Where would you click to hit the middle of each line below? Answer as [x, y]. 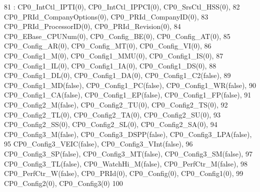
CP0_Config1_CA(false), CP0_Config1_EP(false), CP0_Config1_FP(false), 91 [128, 95]
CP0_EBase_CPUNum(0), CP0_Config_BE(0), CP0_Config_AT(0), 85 [117, 36]
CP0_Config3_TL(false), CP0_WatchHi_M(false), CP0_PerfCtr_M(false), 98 [126, 163]
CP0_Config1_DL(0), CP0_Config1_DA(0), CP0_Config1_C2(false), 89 [117, 75]
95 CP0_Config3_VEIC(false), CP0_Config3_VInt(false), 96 [98, 144]
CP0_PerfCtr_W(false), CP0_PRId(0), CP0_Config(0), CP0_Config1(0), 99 [124, 173]
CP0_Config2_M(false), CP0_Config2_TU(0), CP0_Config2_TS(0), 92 [116, 104]
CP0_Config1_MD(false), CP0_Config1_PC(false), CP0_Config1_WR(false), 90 [130, 85]
